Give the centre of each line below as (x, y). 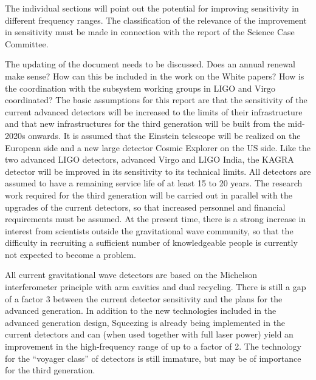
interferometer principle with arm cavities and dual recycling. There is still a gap (156, 287)
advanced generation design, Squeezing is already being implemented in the (145, 322)
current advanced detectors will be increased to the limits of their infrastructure (154, 111)
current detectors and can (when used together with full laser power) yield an (149, 334)
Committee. (27, 43)
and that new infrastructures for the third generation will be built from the (145, 124)
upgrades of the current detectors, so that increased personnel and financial (145, 207)
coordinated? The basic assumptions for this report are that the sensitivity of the (156, 100)
